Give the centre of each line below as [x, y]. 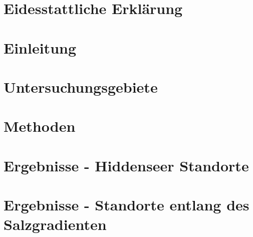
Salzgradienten [55, 224]
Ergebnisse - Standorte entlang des [126, 205]
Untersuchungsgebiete [81, 86]
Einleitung [40, 47]
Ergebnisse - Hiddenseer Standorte [126, 165]
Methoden [40, 126]
